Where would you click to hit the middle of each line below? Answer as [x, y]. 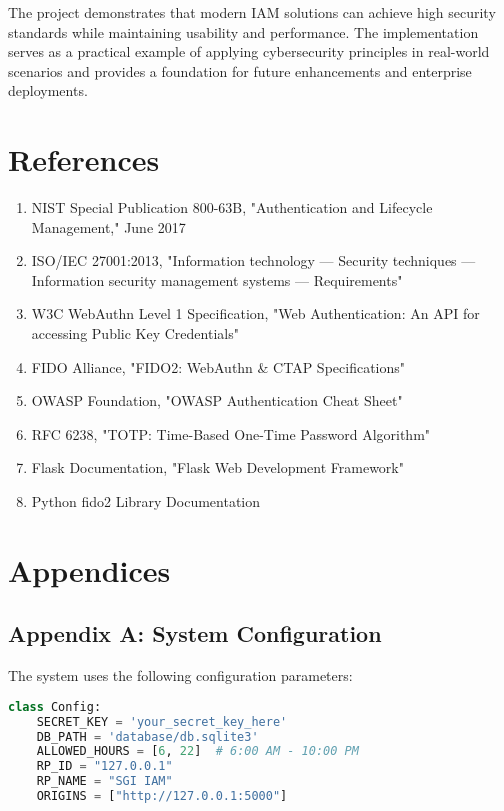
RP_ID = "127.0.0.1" [104, 766]
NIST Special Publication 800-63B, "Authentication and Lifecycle [232, 207]
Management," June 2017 [108, 226]
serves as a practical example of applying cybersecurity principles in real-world [249, 51]
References [84, 159]
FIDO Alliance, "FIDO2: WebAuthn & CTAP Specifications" [218, 366]
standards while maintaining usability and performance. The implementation [243, 31]
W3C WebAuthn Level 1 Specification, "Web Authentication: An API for [255, 313]
